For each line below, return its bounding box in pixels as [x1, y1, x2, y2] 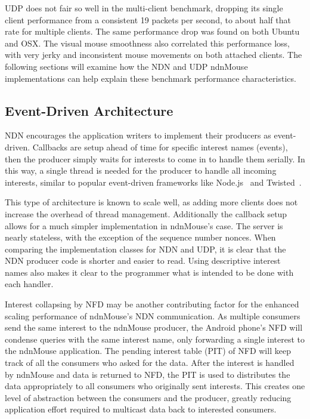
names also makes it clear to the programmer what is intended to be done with [5, 266, 294, 278]
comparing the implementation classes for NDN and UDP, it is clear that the [5, 242, 286, 255]
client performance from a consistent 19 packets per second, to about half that [5, 13, 291, 26]
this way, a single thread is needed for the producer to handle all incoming [5, 164, 277, 177]
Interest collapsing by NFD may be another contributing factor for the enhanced [5, 298, 299, 310]
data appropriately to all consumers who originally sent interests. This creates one [5, 380, 305, 392]
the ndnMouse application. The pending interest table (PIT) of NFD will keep [5, 344, 291, 357]
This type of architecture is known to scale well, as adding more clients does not [5, 196, 298, 208]
